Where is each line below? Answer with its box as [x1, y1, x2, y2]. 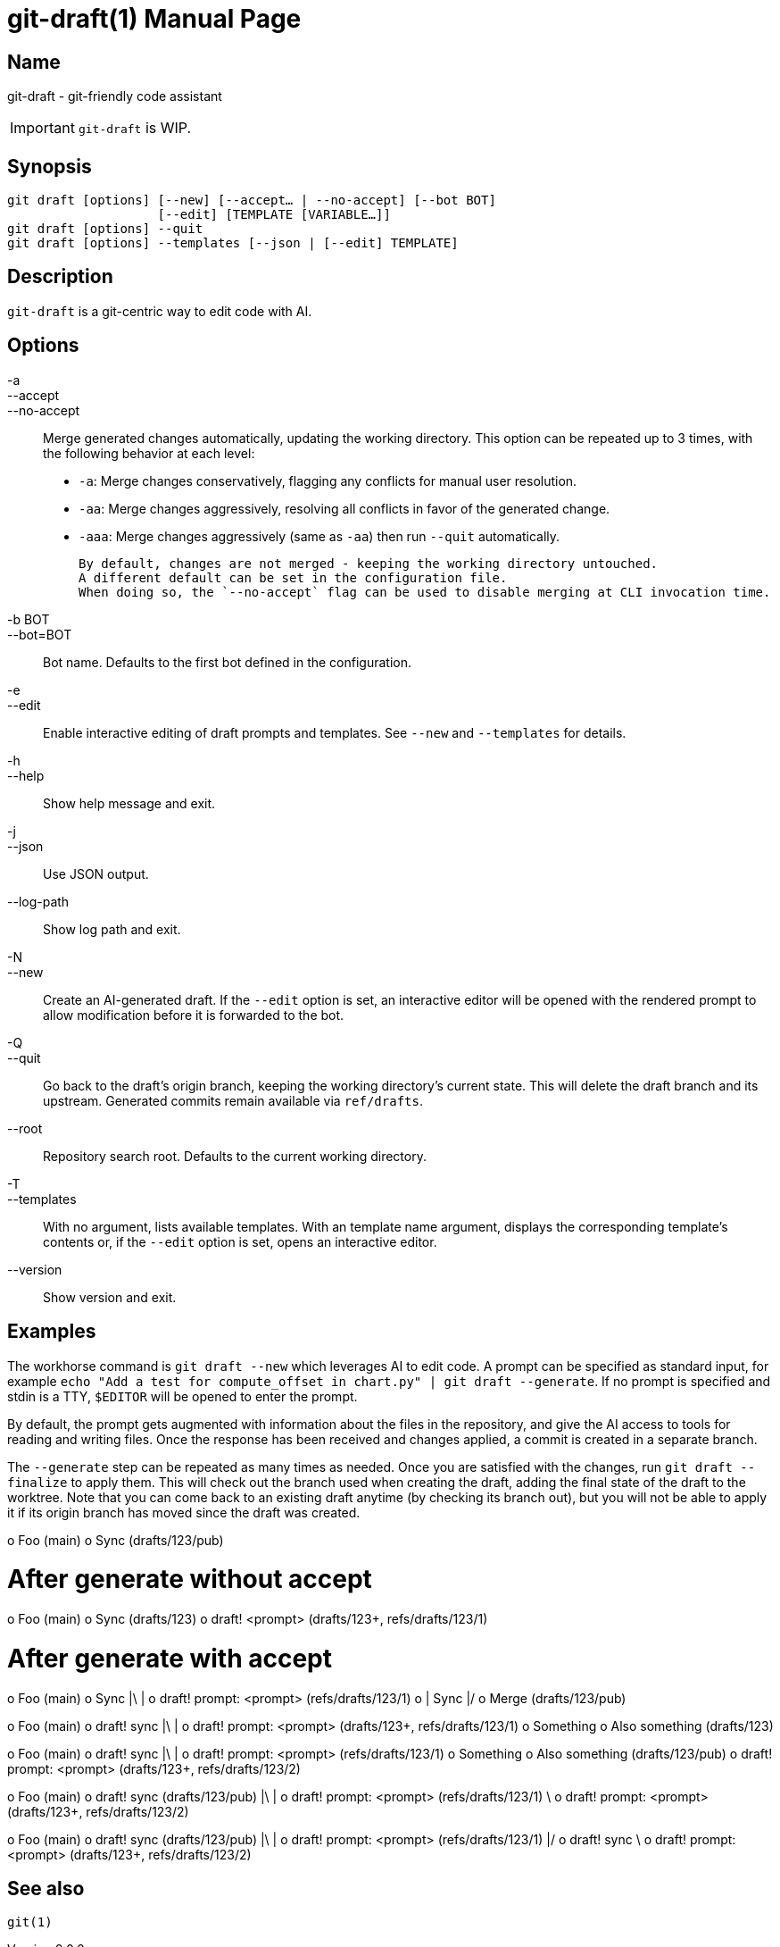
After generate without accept [7, 1564, 372, 1595]
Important [10, 119, 75, 138]
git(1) [7, 1915, 53, 1930]
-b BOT [7, 611, 50, 627]
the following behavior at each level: [43, 445, 255, 461]
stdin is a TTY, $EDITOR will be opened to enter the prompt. [7, 1388, 358, 1404]
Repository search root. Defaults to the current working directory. [43, 1148, 427, 1164]
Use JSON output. [43, 865, 149, 882]
